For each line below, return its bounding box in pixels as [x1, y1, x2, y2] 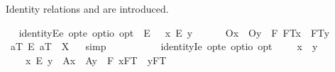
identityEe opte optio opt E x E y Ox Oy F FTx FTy [18, 25, 330, 40]
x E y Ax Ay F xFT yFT [25, 52, 167, 67]
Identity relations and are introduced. [6, 1, 169, 16]
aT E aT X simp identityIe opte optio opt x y [10, 39, 318, 54]
